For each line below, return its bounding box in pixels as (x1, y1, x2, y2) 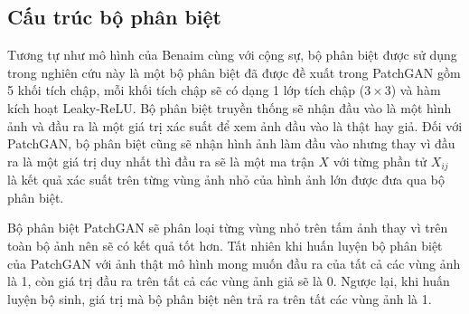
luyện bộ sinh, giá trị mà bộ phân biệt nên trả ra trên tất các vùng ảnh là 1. (7, 289, 432, 308)
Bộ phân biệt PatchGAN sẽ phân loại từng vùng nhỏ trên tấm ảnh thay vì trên (7, 218, 448, 237)
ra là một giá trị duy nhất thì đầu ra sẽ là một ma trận (7, 151, 314, 170)
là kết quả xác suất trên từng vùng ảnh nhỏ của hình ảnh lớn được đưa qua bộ (7, 170, 445, 189)
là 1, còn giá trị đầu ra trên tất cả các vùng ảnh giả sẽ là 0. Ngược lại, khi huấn (7, 271, 450, 290)
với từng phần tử (333, 151, 427, 170)
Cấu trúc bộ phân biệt (7, 3, 222, 31)
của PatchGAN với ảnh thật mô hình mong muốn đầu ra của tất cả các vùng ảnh (7, 253, 461, 272)
